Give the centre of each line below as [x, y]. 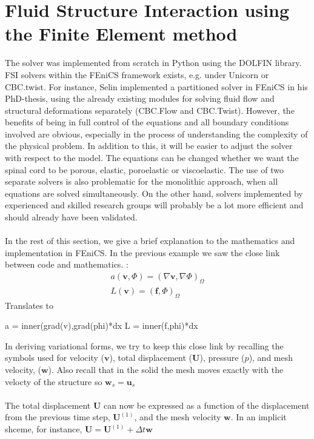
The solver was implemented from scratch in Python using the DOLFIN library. [153, 63]
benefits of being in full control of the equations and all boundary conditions [147, 122]
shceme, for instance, [44, 429]
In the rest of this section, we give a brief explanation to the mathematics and [150, 241]
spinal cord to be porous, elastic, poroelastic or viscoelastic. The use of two [144, 169]
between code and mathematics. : [67, 264]
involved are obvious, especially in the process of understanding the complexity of [156, 134]
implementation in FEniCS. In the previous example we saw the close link [142, 252]
